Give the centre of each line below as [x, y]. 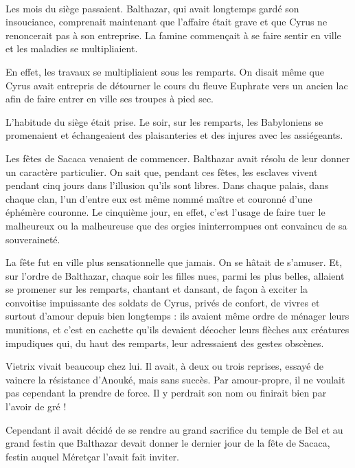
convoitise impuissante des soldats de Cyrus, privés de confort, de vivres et [163, 302]
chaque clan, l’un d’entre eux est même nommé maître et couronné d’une [159, 198]
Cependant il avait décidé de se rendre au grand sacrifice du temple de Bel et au [174, 429]
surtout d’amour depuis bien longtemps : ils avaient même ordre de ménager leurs [177, 316]
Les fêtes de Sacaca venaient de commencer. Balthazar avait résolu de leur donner [178, 158]
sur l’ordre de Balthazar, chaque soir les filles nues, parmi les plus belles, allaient [175, 275]
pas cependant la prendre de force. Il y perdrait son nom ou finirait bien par [166, 393]
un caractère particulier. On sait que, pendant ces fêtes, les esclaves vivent [162, 171]
